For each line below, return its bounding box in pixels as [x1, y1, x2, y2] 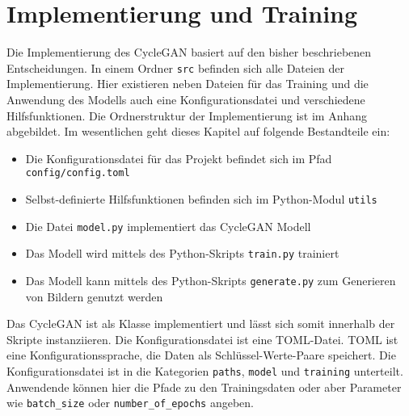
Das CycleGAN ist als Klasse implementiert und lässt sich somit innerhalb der [6, 315, 395, 332]
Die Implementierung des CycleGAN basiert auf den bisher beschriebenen [6, 44, 372, 61]
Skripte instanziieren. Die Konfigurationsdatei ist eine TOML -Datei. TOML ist [6, 330, 398, 347]
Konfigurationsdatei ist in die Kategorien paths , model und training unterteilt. [6, 363, 403, 379]
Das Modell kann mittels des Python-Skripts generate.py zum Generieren [25, 271, 396, 288]
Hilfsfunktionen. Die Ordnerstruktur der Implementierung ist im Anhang [6, 107, 368, 124]
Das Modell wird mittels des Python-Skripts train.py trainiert [25, 245, 339, 262]
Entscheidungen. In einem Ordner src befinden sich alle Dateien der [6, 59, 345, 76]
